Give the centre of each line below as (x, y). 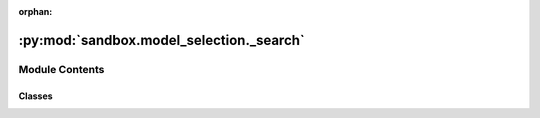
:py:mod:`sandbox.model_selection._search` (161, 40)
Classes (36, 96)
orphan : (35, 11)
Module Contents (61, 69)
